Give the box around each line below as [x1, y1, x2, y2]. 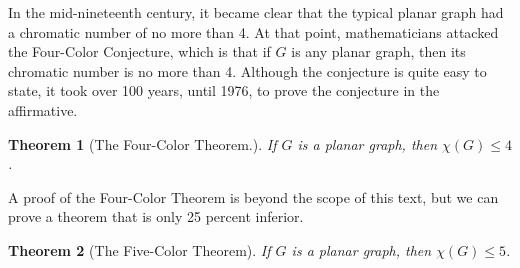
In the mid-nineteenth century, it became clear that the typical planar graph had [8, 2, 504, 22]
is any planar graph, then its [291, 41, 466, 62]
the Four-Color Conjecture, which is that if [8, 41, 271, 62]
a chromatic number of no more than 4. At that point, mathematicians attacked [8, 21, 499, 42]
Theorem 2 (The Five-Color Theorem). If [8, 239, 271, 260]
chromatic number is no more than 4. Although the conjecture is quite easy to [8, 60, 487, 81]
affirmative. [8, 99, 78, 120]
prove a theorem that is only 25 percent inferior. [8, 206, 304, 227]
